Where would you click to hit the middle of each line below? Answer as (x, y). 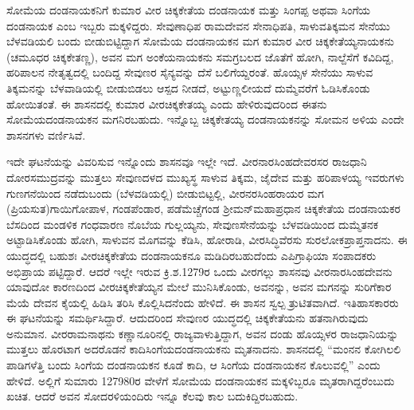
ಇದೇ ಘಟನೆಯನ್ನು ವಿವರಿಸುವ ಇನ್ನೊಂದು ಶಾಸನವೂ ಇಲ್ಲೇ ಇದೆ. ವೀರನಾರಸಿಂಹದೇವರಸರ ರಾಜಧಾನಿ (187, 162)
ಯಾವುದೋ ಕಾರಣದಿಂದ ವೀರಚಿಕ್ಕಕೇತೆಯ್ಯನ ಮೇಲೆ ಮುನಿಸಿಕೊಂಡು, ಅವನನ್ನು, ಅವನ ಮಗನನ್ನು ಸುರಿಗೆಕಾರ (199, 287)
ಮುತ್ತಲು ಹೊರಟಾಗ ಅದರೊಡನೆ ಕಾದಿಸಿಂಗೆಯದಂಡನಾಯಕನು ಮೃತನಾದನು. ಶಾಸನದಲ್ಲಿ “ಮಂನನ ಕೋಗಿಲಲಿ (204, 349)
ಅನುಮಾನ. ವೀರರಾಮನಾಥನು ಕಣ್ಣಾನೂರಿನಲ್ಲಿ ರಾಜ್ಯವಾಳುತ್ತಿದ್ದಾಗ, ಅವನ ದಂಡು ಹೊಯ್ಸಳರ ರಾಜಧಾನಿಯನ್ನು (203, 333)
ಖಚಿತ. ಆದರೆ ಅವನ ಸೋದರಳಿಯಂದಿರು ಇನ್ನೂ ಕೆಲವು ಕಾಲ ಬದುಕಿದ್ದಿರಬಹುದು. (152, 396)
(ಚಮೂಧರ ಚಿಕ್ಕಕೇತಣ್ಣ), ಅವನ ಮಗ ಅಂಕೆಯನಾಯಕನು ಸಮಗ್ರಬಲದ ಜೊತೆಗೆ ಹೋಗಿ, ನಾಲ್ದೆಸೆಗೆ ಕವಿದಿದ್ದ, (200, 56)
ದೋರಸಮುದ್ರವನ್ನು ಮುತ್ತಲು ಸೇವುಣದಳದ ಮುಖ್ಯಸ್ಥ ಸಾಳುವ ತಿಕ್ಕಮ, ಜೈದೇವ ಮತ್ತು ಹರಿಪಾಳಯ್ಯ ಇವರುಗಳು (205, 177)
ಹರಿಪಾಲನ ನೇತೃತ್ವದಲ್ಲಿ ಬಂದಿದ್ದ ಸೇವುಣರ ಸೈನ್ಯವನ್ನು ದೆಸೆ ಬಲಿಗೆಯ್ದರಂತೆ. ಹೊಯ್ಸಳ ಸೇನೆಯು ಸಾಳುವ (190, 72)
